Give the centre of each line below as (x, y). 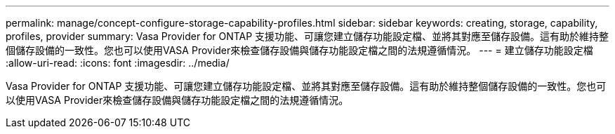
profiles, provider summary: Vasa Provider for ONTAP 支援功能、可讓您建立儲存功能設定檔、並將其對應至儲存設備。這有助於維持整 (307, 36)
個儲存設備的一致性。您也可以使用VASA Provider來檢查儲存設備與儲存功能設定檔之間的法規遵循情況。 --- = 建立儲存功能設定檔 (299, 50)
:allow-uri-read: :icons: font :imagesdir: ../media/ (118, 63)
